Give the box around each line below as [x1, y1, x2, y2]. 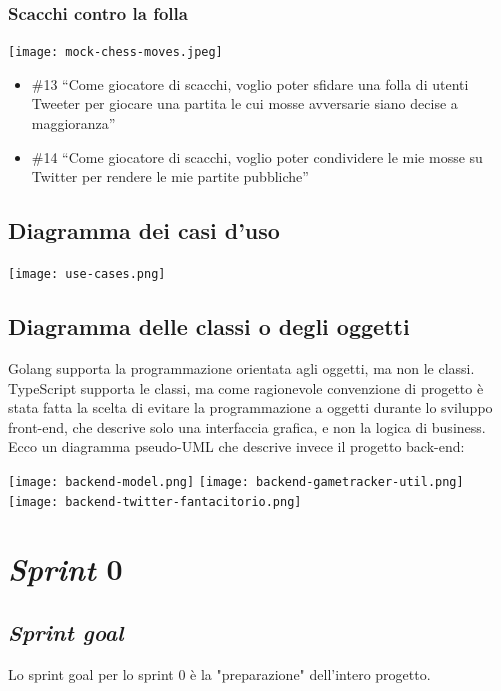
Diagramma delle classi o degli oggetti [8, 311, 410, 342]
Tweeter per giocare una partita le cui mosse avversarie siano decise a [31, 93, 458, 114]
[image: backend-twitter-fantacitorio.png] [8, 494, 302, 509]
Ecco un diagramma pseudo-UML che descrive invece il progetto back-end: [8, 436, 465, 457]
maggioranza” [31, 113, 116, 134]
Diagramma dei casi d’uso [8, 215, 280, 246]
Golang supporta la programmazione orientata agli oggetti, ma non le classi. [8, 357, 475, 378]
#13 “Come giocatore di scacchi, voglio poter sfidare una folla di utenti [31, 73, 469, 94]
